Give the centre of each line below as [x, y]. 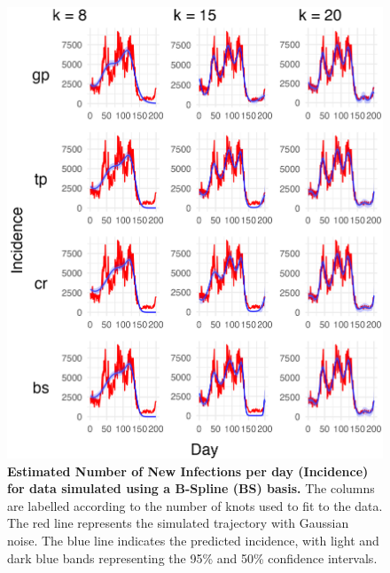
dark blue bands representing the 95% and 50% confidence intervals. [192, 557]
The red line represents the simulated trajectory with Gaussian [178, 523]
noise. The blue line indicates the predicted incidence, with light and [193, 540]
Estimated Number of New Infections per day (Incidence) [188, 471]
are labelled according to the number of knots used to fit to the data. [195, 505]
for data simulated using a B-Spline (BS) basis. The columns [191, 488]
